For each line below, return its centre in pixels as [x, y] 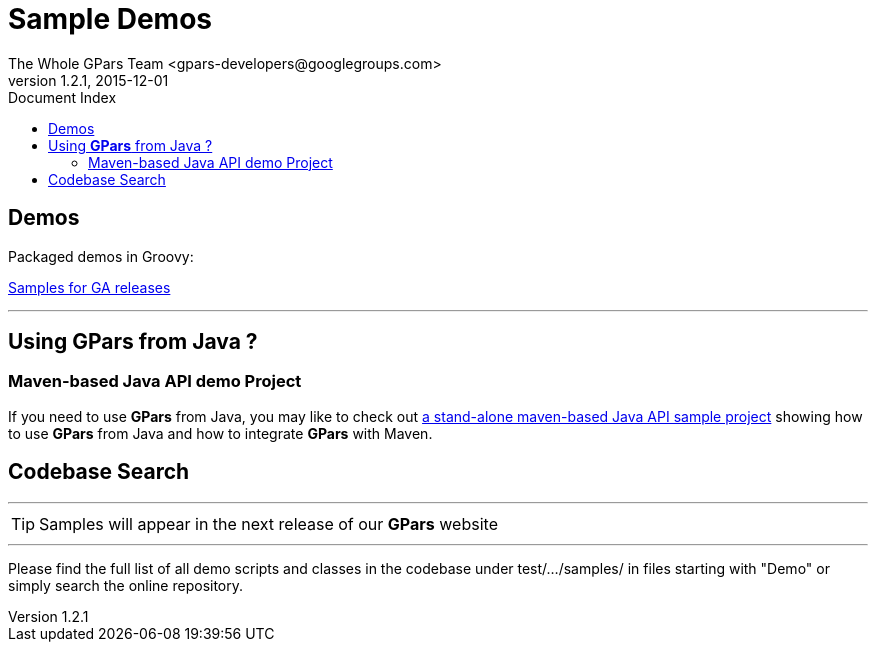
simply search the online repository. [126, 585]
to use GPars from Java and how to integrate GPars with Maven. [220, 433]
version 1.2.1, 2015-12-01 [88, 80]
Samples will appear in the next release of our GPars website [268, 523]
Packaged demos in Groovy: [101, 256]
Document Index [62, 97]
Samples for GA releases [89, 287]
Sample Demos [110, 19]
